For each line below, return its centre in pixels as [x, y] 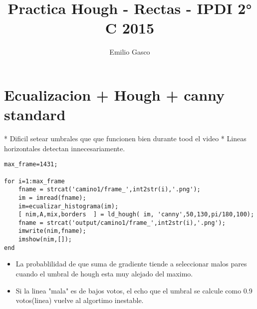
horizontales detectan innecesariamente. [65, 148]
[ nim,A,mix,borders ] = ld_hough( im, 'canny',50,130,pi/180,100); [136, 215]
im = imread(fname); [52, 198]
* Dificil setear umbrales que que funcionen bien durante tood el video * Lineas [125, 138]
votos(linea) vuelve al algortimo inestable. [80, 300]
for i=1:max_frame [34, 181]
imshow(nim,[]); [45, 240]
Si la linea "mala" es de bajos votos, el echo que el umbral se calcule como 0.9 [134, 290]
